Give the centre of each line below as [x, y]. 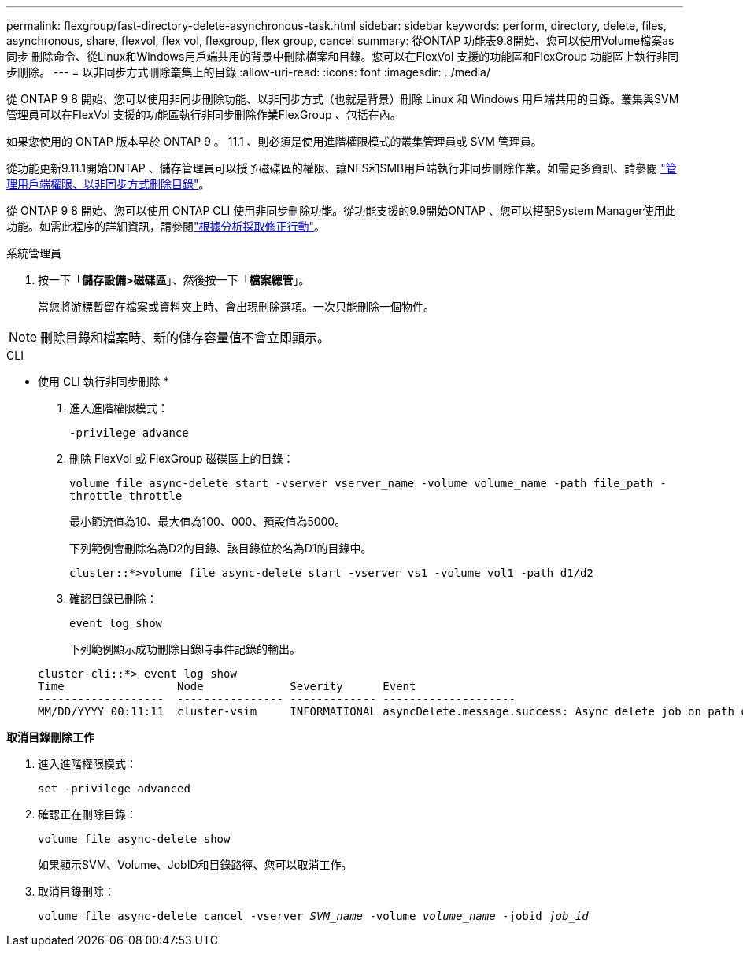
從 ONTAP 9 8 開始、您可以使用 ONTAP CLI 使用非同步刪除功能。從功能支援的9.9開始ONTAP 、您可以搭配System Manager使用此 [341, 211]
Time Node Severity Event [227, 686]
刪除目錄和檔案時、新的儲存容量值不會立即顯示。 [185, 338]
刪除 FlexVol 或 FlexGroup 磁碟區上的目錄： [182, 458]
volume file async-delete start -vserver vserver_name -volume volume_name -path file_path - [368, 483]
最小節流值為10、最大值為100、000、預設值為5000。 [208, 521]
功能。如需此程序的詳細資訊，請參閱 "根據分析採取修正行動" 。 [166, 226]
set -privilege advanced [114, 789]
